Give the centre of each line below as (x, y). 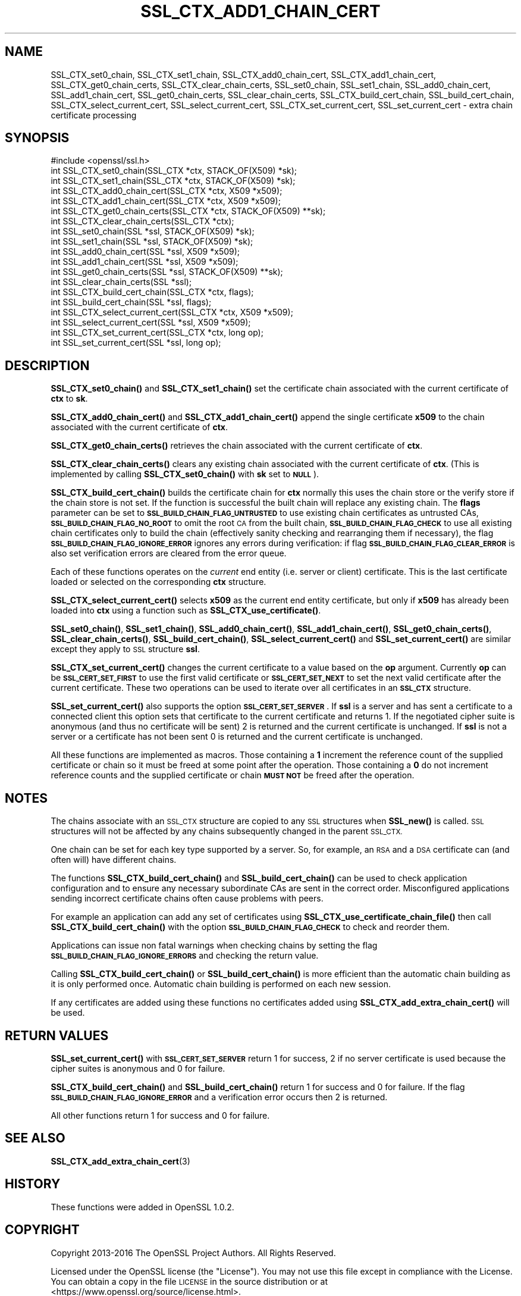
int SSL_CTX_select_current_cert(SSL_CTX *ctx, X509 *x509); (172, 312)
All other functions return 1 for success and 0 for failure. (160, 1115)
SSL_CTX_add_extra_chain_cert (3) (120, 1161)
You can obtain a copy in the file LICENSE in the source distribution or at (189, 1281)
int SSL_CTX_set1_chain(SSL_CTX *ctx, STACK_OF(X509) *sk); (173, 181)
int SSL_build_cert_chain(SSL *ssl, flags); (131, 302)
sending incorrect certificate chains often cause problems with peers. (187, 899)
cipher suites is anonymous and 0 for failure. (138, 1068)
